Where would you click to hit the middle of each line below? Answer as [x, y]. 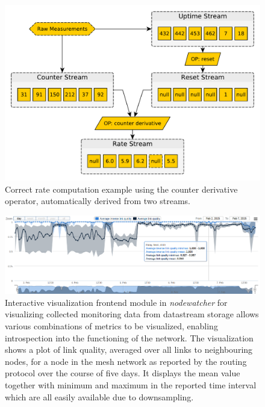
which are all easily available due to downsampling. [99, 396]
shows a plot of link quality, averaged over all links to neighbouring [129, 350]
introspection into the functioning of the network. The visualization [129, 337]
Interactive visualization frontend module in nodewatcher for [116, 302]
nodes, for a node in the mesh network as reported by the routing [126, 361]
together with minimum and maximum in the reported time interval [131, 384]
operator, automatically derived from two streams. [98, 201]
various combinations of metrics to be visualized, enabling [111, 326]
